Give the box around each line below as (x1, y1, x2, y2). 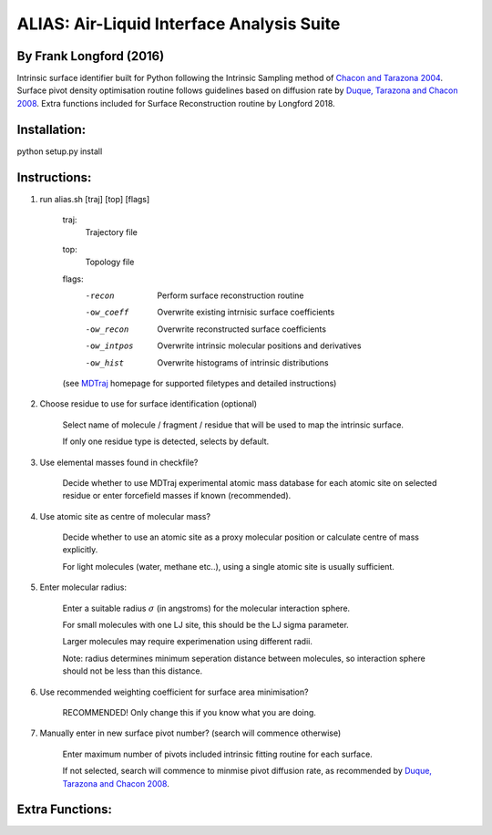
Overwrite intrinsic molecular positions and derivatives (157, 340, 362, 351)
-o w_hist (85, 357, 125, 368)
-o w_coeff (85, 307, 129, 318)
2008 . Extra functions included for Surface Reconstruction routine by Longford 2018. (16, 98, 336, 108)
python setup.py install (16, 146, 103, 157)
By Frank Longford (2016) (16, 48, 165, 64)
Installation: (16, 121, 87, 137)
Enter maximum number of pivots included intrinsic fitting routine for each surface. (62, 748, 373, 759)
